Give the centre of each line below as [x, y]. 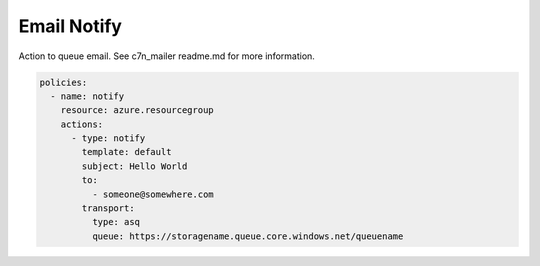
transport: [108, 208]
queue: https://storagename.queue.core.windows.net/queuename [247, 236]
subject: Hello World [134, 166]
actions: [82, 124]
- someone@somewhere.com [152, 194]
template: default [126, 152]
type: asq [115, 222]
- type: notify [108, 138]
